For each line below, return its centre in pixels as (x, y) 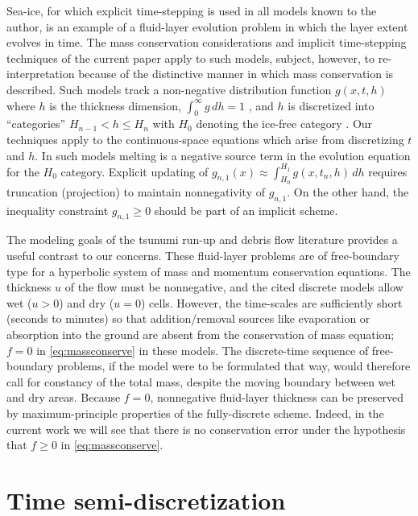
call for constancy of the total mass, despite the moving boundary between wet (201, 381)
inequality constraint (58, 210)
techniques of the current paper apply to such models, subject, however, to (191, 58)
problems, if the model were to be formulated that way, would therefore (234, 366)
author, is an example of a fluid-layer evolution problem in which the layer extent (207, 26)
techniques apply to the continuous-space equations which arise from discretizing (205, 139)
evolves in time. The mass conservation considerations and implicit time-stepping (207, 42)
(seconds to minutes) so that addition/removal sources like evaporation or (188, 318)
